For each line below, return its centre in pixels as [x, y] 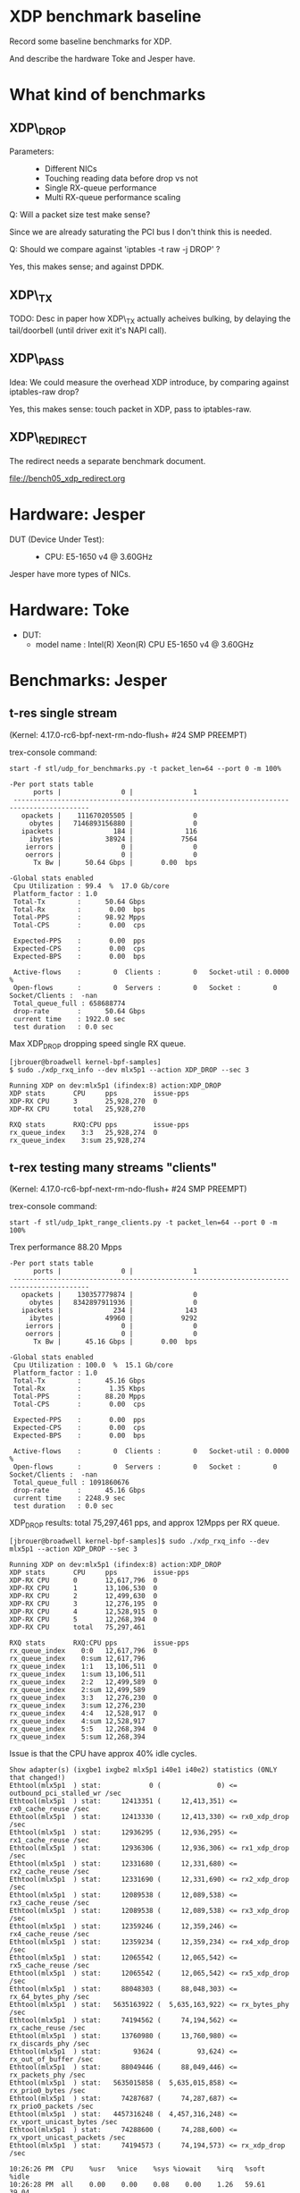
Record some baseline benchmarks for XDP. [91, 41]
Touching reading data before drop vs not [121, 178]
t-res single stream [63, 713]
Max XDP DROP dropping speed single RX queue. [98, 1044]
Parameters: [32, 152]
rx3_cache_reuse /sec [50, 1903]
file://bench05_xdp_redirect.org [67, 478]
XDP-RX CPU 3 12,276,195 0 [83, 1604]
